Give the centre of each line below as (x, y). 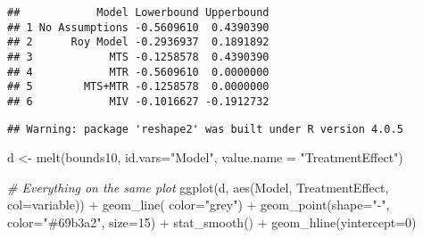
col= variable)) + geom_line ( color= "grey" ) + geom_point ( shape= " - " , (199, 205)
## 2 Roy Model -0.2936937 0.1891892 (138, 42)
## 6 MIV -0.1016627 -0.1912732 (138, 101)
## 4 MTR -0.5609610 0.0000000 (138, 72)
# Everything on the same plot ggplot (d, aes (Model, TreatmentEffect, (198, 187)
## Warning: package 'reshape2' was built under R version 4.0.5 (205, 129)
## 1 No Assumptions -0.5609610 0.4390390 (138, 27)
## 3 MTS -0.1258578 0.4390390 (138, 57)
